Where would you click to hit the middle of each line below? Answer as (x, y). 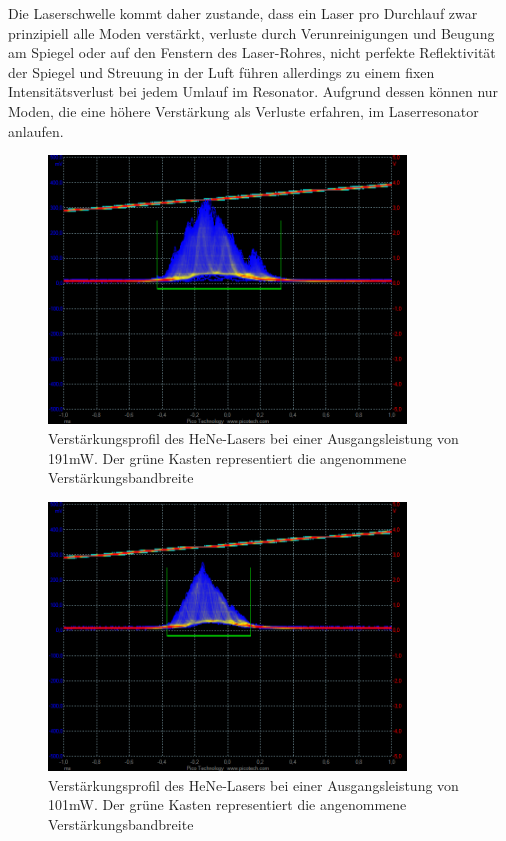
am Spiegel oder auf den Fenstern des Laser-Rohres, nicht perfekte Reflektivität (252, 52)
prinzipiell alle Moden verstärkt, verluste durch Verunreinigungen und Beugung (251, 32)
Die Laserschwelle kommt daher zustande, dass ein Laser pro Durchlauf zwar (243, 13)
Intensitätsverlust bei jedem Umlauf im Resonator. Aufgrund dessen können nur (253, 91)
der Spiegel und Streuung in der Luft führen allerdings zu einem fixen (221, 71)
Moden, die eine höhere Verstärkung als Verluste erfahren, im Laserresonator (243, 110)
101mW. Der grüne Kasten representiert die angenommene (227, 804)
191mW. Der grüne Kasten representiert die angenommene (227, 457)
